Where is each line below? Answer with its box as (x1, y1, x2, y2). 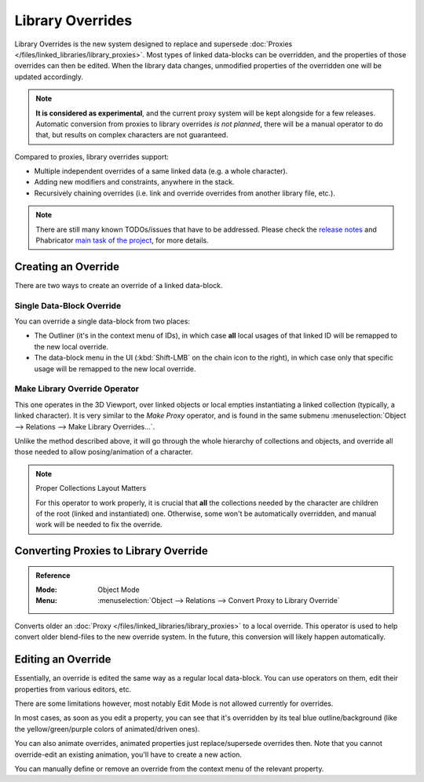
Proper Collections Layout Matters (35, 484, 147, 493)
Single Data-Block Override (14, 300, 122, 311)
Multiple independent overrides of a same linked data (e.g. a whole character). (34, 166, 288, 176)
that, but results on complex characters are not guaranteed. (35, 130, 228, 140)
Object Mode (97, 585, 141, 594)
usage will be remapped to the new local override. (34, 364, 196, 373)
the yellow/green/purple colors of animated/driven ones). (14, 724, 200, 733)
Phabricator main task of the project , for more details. (35, 236, 209, 245)
